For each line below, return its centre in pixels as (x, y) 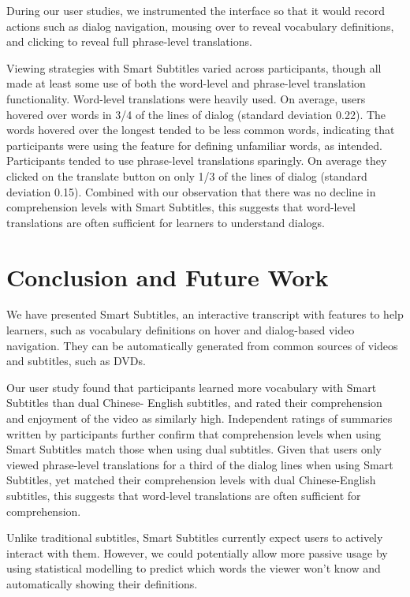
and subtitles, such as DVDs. (76, 361)
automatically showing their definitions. (102, 583)
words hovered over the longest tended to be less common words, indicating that (201, 130)
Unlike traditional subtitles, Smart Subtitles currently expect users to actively (195, 537)
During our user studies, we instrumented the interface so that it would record (196, 10)
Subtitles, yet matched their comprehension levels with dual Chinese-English (191, 480)
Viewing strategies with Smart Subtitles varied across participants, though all (194, 67)
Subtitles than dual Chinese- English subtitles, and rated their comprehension (194, 403)
